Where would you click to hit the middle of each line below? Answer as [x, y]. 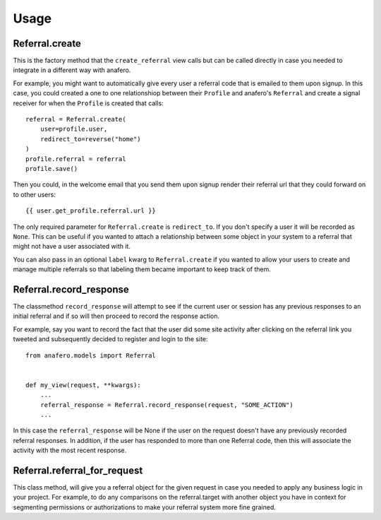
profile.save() [52, 169]
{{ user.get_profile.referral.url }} [91, 211]
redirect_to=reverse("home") [90, 139]
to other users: [34, 194]
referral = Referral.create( [76, 119]
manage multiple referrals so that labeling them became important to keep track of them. [142, 269]
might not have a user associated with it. [72, 247]
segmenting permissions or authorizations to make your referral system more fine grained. [145, 507]
